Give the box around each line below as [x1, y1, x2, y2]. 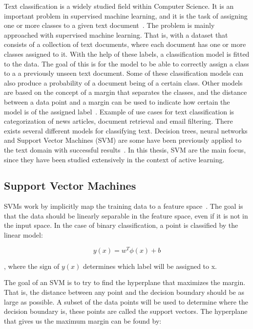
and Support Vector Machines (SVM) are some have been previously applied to [4, 135, 242, 145]
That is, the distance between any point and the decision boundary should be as [4, 286, 244, 297]
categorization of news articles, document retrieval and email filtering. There [4, 116, 233, 126]
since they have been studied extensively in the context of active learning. [4, 154, 225, 164]
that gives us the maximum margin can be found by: [4, 315, 162, 326]
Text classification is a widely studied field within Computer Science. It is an [4, 1, 234, 11]
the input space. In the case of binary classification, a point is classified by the [4, 220, 238, 230]
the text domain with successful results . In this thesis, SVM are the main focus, [4, 144, 246, 154]
